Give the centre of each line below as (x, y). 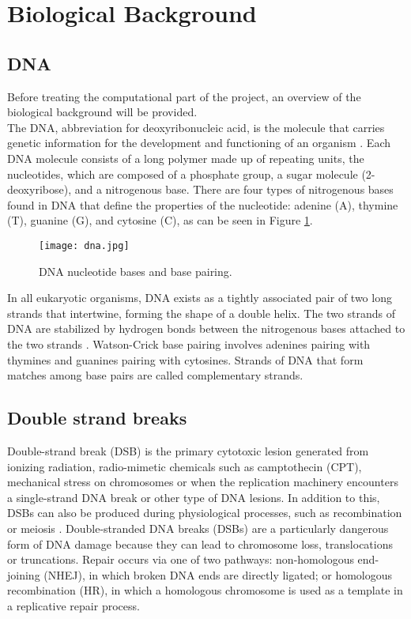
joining (24, 574)
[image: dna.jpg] (84, 245)
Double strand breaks (97, 418)
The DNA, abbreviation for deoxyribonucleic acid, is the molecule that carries (196, 127)
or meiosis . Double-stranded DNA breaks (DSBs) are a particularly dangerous (198, 528)
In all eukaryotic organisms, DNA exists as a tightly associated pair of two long (200, 298)
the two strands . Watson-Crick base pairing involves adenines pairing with (189, 343)
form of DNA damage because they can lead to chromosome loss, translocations (200, 544)
